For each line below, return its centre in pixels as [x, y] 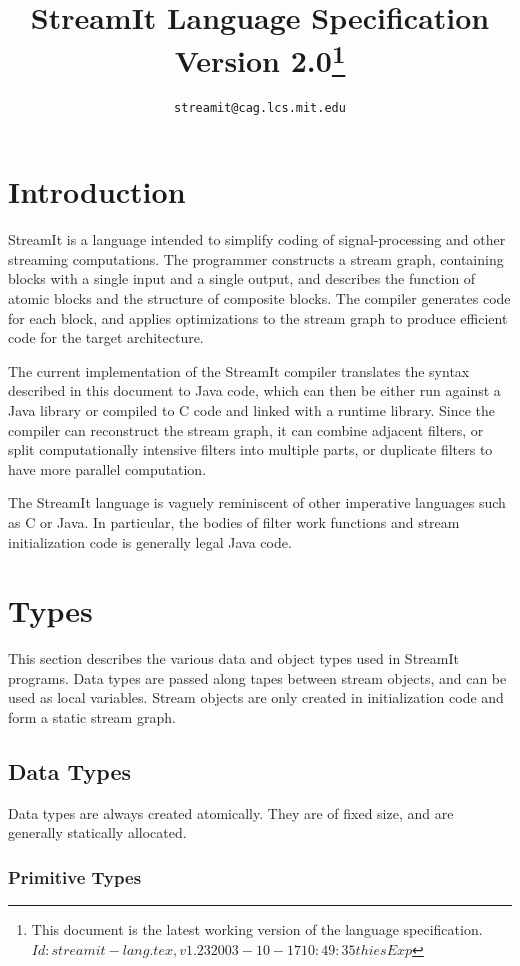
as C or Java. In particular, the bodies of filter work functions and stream [234, 521]
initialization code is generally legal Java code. [150, 541]
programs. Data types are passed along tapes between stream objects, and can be [257, 677]
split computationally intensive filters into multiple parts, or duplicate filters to [250, 449]
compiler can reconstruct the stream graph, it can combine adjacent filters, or [246, 429]
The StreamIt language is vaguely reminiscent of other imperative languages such [257, 502]
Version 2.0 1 [260, 58]
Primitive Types [75, 876]
